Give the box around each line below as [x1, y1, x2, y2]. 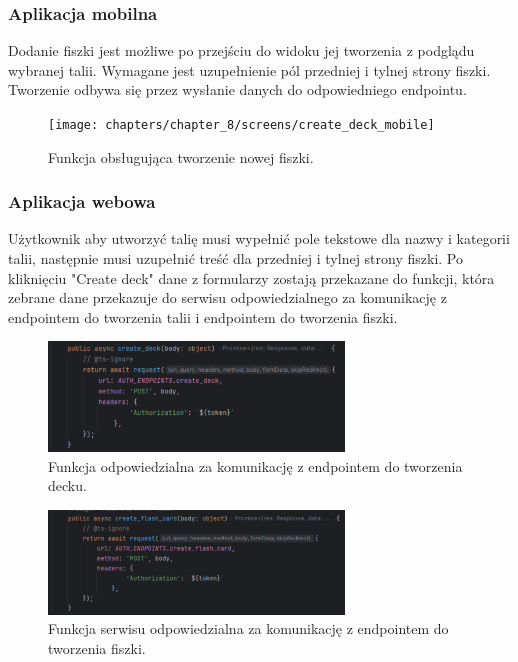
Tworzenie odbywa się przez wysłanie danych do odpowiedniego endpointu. [8, 79, 467, 100]
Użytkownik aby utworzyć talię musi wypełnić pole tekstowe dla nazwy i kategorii [8, 228, 510, 249]
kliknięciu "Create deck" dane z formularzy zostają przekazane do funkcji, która [8, 267, 495, 288]
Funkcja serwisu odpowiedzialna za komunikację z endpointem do [48, 618, 449, 639]
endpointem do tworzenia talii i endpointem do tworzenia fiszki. [8, 306, 398, 327]
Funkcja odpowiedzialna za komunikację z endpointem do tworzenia [48, 455, 463, 476]
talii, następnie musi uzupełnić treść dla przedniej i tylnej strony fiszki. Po [8, 248, 463, 269]
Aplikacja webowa [8, 189, 156, 214]
